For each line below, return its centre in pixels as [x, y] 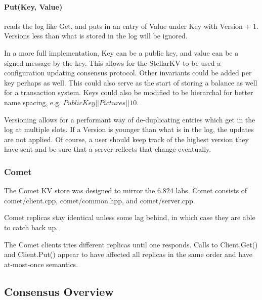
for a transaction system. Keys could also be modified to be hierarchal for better [129, 92]
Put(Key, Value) [33, 6]
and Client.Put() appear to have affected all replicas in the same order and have [128, 254]
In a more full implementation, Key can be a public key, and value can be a [121, 52]
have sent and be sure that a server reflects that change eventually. [108, 149]
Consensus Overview [59, 291]
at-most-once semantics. [41, 264]
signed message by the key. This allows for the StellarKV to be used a [113, 62]
